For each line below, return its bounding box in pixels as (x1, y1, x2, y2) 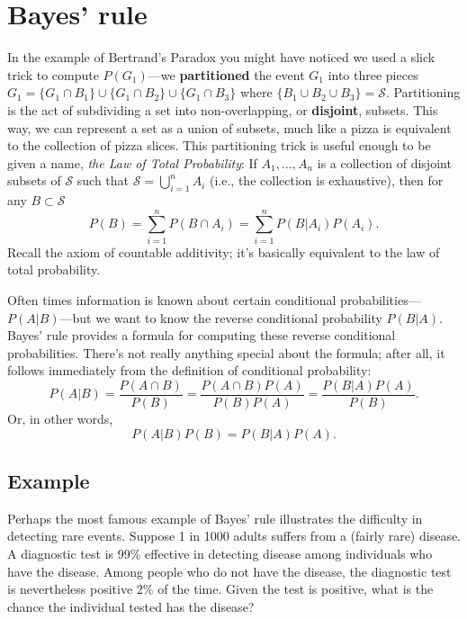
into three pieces (328, 65, 418, 84)
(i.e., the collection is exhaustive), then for (210, 171, 444, 190)
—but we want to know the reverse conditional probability (59, 308, 382, 327)
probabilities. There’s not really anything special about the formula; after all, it (7, 343, 445, 362)
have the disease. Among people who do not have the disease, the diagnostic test (7, 561, 452, 580)
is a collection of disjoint (317, 153, 452, 172)
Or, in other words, (7, 409, 113, 428)
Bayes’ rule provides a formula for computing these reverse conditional (7, 326, 396, 345)
